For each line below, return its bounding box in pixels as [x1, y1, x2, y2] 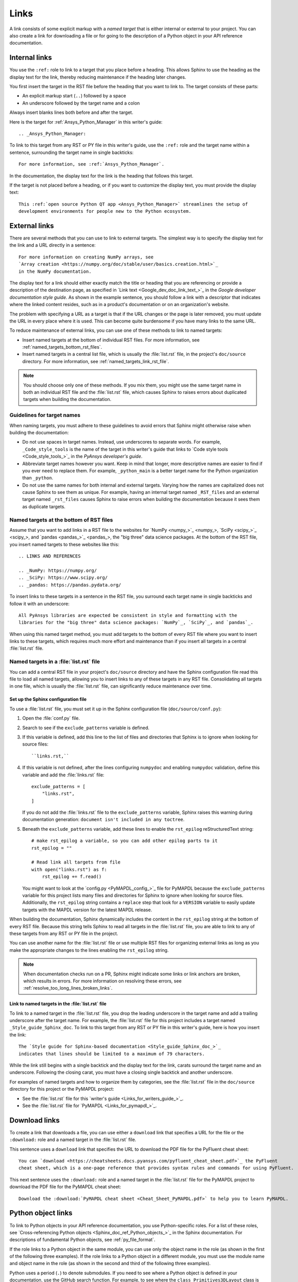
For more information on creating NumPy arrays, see [18, 254, 154, 260]
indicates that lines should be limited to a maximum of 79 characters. [18, 1051, 205, 1056]
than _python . [22, 475, 53, 481]
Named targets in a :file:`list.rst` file [9, 658, 100, 665]
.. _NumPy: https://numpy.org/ [18, 567, 97, 573]
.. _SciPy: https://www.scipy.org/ [18, 575, 108, 580]
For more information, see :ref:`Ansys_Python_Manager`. [18, 162, 165, 167]
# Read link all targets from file [31, 859, 121, 865]
